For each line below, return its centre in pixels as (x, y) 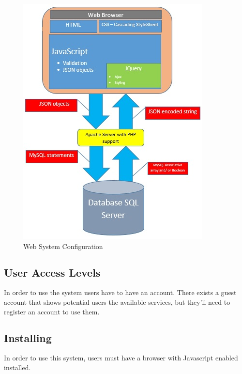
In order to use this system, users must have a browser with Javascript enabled (121, 358)
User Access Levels (52, 272)
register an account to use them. (52, 311)
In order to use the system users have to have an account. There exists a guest (120, 292)
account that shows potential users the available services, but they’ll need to (117, 302)
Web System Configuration (63, 246)
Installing (28, 337)
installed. (17, 367)
